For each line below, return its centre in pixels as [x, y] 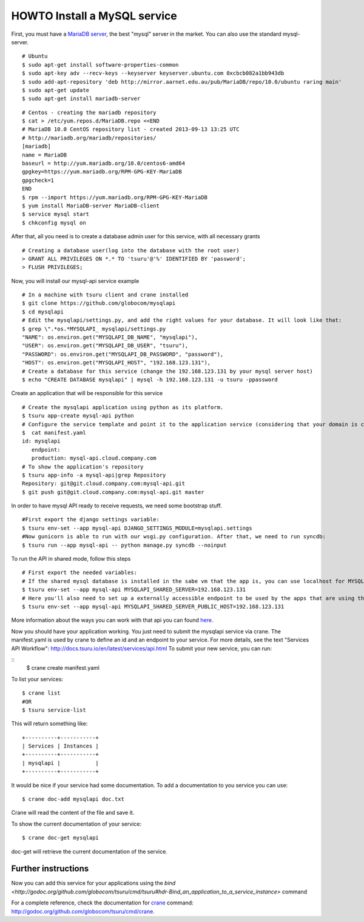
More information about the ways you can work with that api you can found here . [112, 620]
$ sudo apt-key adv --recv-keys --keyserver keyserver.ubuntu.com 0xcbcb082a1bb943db [153, 73]
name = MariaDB [45, 155]
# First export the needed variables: [80, 573]
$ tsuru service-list [54, 710]
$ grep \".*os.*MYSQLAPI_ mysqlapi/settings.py [94, 329]
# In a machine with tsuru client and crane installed [105, 295]
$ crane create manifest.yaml [63, 668]
